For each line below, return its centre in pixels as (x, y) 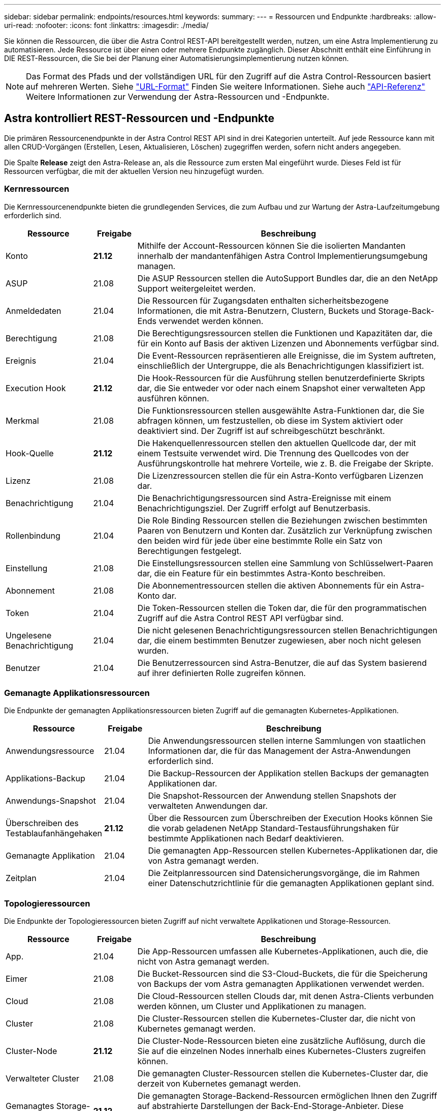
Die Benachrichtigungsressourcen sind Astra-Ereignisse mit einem (264, 498)
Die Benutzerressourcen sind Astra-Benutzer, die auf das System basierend (282, 663)
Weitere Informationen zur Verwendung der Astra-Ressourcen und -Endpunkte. (178, 97)
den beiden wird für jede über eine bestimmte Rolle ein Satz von (260, 540)
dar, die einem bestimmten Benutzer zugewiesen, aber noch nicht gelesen (279, 640)
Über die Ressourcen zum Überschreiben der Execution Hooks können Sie (290, 818)
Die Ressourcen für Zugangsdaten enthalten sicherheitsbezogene (263, 300)
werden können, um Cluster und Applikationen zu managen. (252, 1006)
